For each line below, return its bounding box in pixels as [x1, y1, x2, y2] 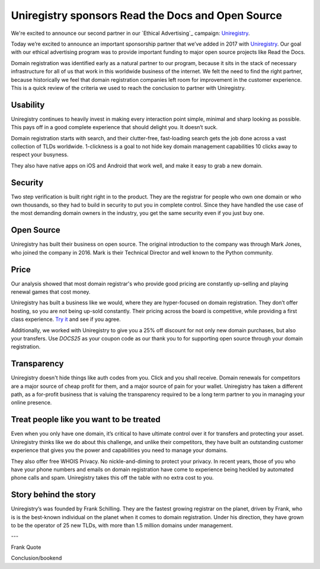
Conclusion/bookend [11, 554, 62, 562]
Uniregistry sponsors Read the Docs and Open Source [11, 9, 283, 22]
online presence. [11, 399, 52, 406]
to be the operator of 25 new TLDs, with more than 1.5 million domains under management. [11, 522, 233, 529]
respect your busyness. [11, 151, 69, 158]
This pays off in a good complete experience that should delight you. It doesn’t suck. [11, 124, 218, 131]
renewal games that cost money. [11, 288, 91, 295]
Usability [11, 99, 45, 110]
